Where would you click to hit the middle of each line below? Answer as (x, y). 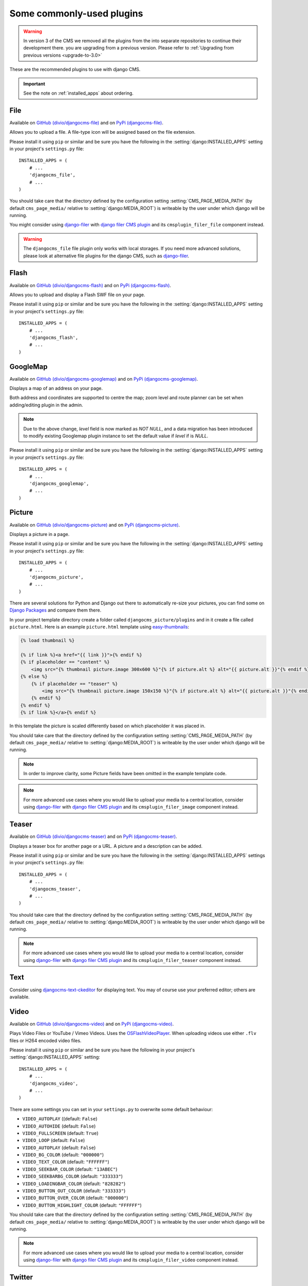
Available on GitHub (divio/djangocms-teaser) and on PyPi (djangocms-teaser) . (93, 836)
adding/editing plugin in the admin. (46, 405)
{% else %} (34, 677)
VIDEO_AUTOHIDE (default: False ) (59, 1126)
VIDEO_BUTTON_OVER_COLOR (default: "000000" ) (75, 1198)
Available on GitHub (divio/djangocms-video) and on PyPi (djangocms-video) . (92, 1024)
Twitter (21, 1277)
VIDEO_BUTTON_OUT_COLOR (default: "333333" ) (74, 1191)
